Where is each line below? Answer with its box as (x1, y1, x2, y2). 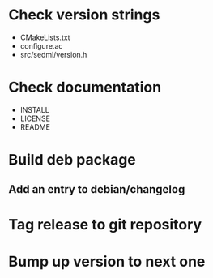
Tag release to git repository (8, 215, 202, 233)
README (19, 122, 51, 131)
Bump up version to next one (8, 252, 206, 271)
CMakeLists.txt (19, 32, 70, 42)
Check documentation (8, 79, 162, 96)
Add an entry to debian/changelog (8, 182, 185, 196)
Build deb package (8, 151, 136, 169)
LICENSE (19, 113, 51, 123)
